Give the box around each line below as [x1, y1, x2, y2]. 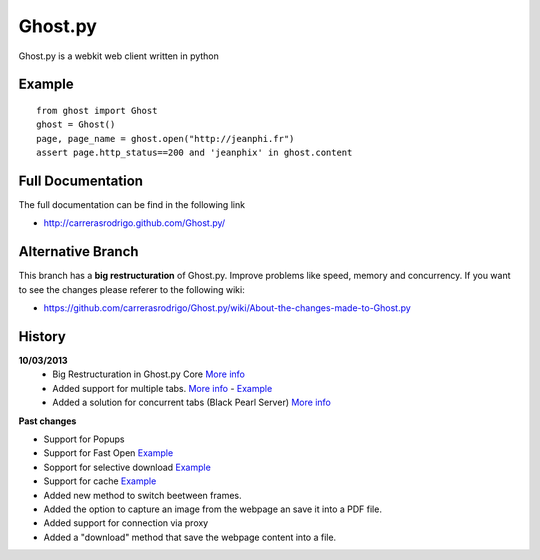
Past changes [18, 415, 77, 427]
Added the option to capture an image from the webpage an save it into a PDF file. [43, 503, 382, 515]
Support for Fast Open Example [43, 447, 174, 459]
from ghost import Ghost [36, 105, 158, 116]
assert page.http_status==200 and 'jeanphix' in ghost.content [36, 147, 353, 159]
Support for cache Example [43, 475, 157, 487]
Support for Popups [43, 433, 125, 445]
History [18, 328, 67, 345]
